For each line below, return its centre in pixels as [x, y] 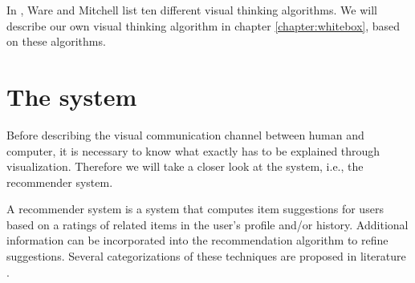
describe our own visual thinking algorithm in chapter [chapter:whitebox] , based [203, 25]
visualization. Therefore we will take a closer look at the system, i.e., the [185, 166]
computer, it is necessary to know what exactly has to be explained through [193, 150]
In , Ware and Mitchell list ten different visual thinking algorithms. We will [192, 10]
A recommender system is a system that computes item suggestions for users [195, 209]
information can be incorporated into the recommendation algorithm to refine [197, 240]
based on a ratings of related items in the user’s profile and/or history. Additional [207, 224]
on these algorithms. [56, 41]
